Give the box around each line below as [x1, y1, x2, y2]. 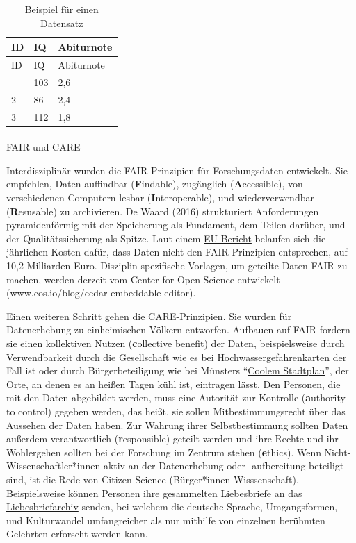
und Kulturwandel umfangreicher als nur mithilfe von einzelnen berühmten [6, 512, 325, 527]
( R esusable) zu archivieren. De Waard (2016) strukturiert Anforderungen [6, 203, 319, 218]
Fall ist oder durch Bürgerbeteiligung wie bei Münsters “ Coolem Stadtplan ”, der [6, 363, 349, 378]
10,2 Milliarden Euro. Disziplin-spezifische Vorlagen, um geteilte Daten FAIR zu [6, 258, 348, 272]
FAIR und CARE [6, 140, 81, 154]
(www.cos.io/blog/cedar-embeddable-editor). [6, 285, 196, 300]
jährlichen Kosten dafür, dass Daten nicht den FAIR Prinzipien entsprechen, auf [6, 244, 348, 259]
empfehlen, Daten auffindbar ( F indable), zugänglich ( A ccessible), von [6, 176, 303, 191]
